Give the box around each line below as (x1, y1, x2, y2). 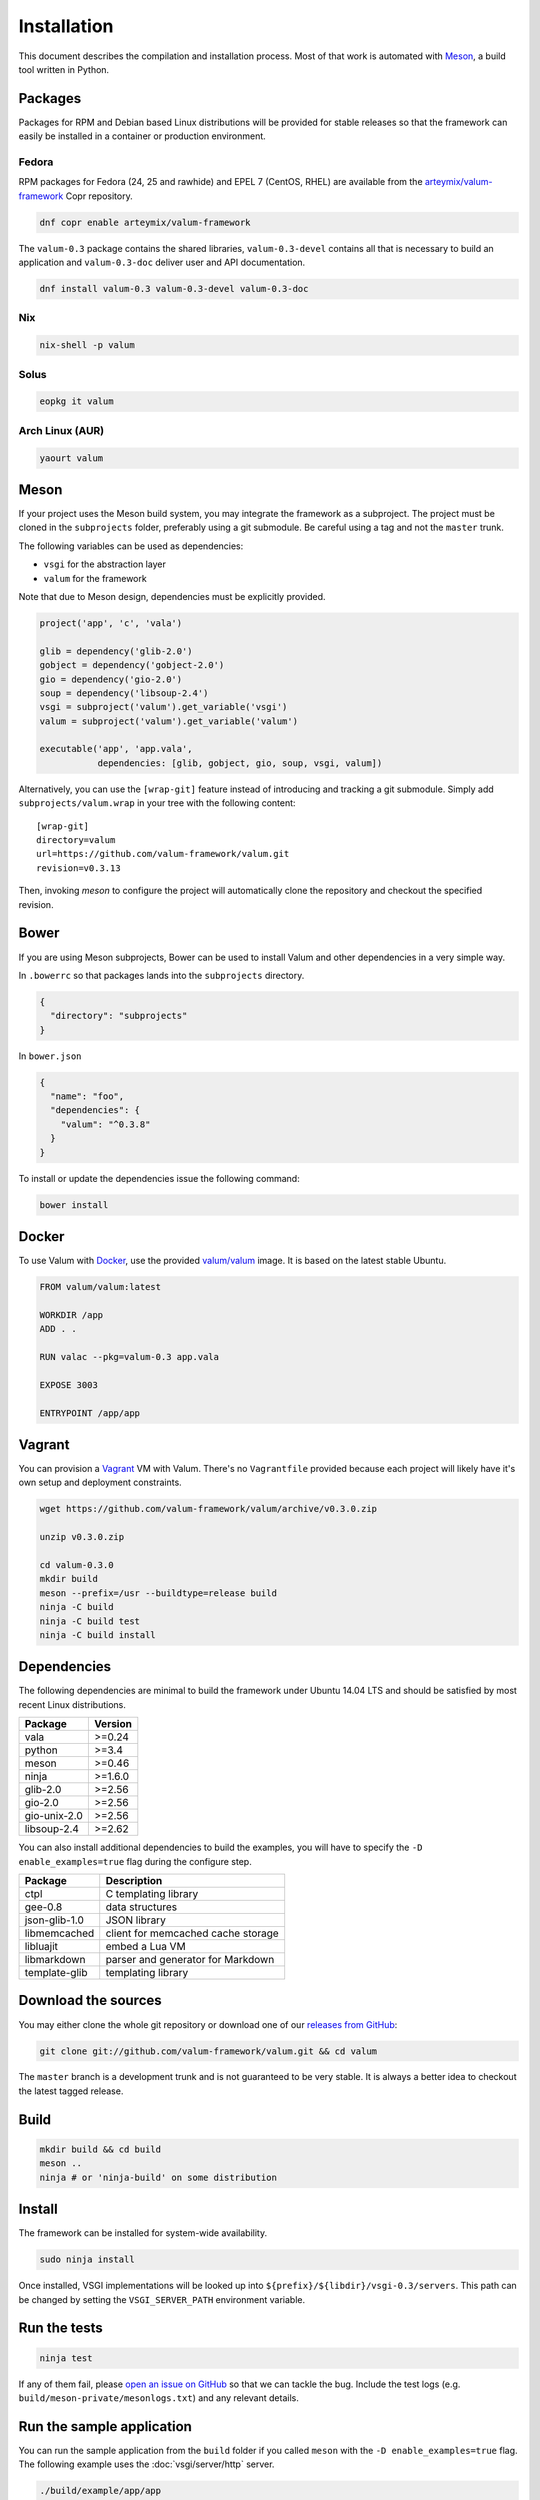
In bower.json (18, 1050, 82, 1062)
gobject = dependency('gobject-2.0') (39, 660, 225, 671)
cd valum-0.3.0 (39, 1559, 114, 1570)
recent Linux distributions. (18, 1698, 127, 1710)
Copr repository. (65, 190, 134, 202)
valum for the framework (43, 572, 147, 584)
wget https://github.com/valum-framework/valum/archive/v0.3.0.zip (39, 1503, 378, 1515)
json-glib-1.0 (24, 1913, 84, 1927)
